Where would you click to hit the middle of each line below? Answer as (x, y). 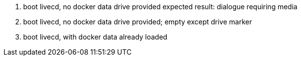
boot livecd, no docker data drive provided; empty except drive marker (138, 22)
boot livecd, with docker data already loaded (95, 37)
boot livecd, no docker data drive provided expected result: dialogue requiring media (160, 7)
